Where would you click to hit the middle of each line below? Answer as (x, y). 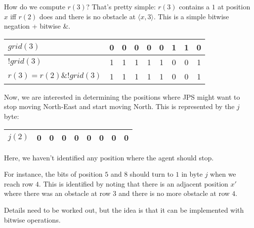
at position (234, 6)
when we (223, 174)
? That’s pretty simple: (121, 6)
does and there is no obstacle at (87, 16)
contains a (194, 6)
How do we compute (35, 6)
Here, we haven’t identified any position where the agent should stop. (109, 157)
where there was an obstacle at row (57, 193)
